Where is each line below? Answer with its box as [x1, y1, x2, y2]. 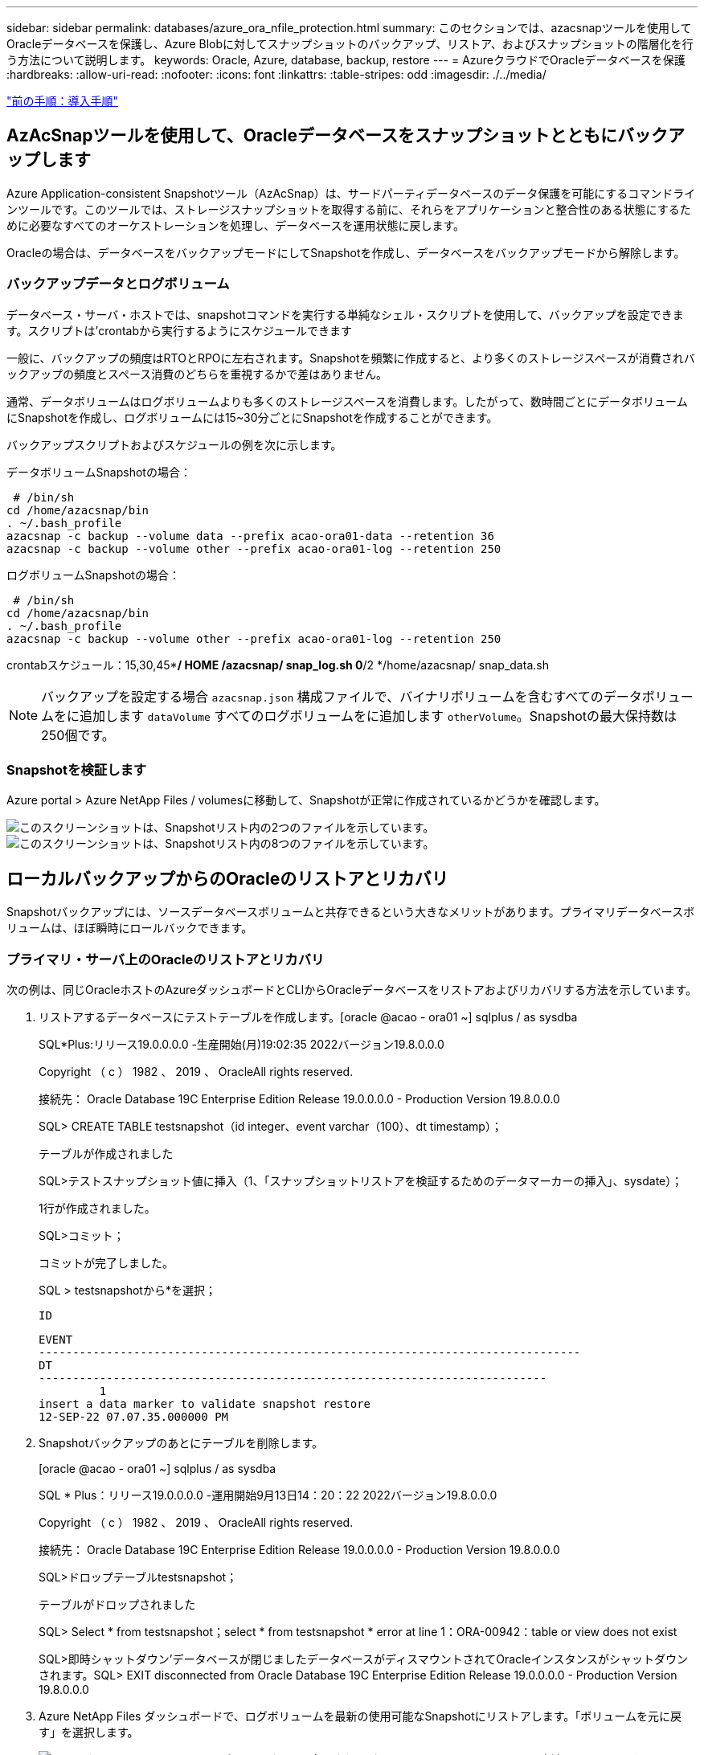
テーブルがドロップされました [39, 1597, 196, 1611]
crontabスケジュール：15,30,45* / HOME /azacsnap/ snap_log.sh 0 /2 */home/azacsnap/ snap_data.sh [6, 657, 549, 672]
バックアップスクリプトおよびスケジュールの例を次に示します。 [6, 437, 342, 452]
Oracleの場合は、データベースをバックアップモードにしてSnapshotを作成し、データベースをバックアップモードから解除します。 [6, 245, 686, 260]
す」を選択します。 [39, 1724, 139, 1739]
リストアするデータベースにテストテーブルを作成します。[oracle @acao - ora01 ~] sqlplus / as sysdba [39, 1009, 578, 1024]
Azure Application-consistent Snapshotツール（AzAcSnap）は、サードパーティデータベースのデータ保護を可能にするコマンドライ [6, 186, 696, 200]
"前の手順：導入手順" [6, 94, 119, 108]
